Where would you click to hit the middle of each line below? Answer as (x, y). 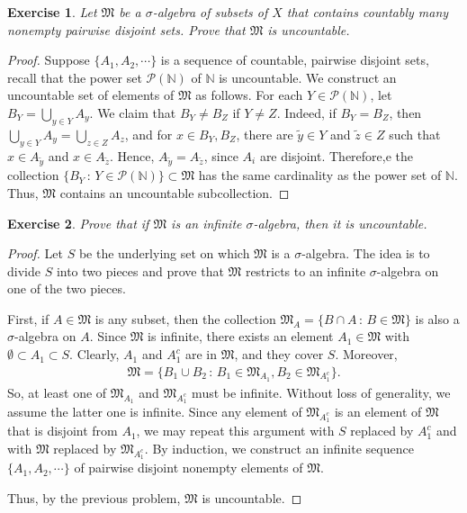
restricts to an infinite (305, 270)
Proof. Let (35, 253)
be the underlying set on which (164, 253)
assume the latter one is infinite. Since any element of (155, 412)
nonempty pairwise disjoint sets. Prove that (126, 29)
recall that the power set (75, 77)
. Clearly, (94, 354)
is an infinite (207, 223)
